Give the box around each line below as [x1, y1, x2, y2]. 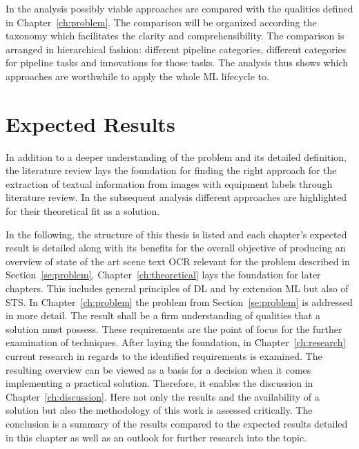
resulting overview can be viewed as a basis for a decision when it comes [6, 362, 311, 376]
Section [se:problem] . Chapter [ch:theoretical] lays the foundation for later [6, 267, 321, 282]
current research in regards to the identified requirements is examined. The [6, 349, 322, 363]
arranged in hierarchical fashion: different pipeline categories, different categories [6, 41, 347, 56]
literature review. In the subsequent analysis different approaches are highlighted [6, 190, 347, 204]
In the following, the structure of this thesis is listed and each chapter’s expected [6, 227, 347, 241]
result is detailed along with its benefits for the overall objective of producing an [6, 240, 346, 255]
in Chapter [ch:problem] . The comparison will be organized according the [6, 15, 317, 29]
